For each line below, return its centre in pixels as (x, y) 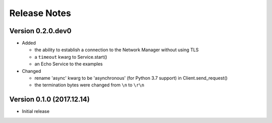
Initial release (36, 111)
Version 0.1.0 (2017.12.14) (50, 100)
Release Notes (40, 13)
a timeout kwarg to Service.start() (71, 57)
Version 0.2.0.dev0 (40, 31)
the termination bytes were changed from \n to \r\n (89, 85)
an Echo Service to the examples (69, 64)
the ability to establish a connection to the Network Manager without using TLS (117, 50)
